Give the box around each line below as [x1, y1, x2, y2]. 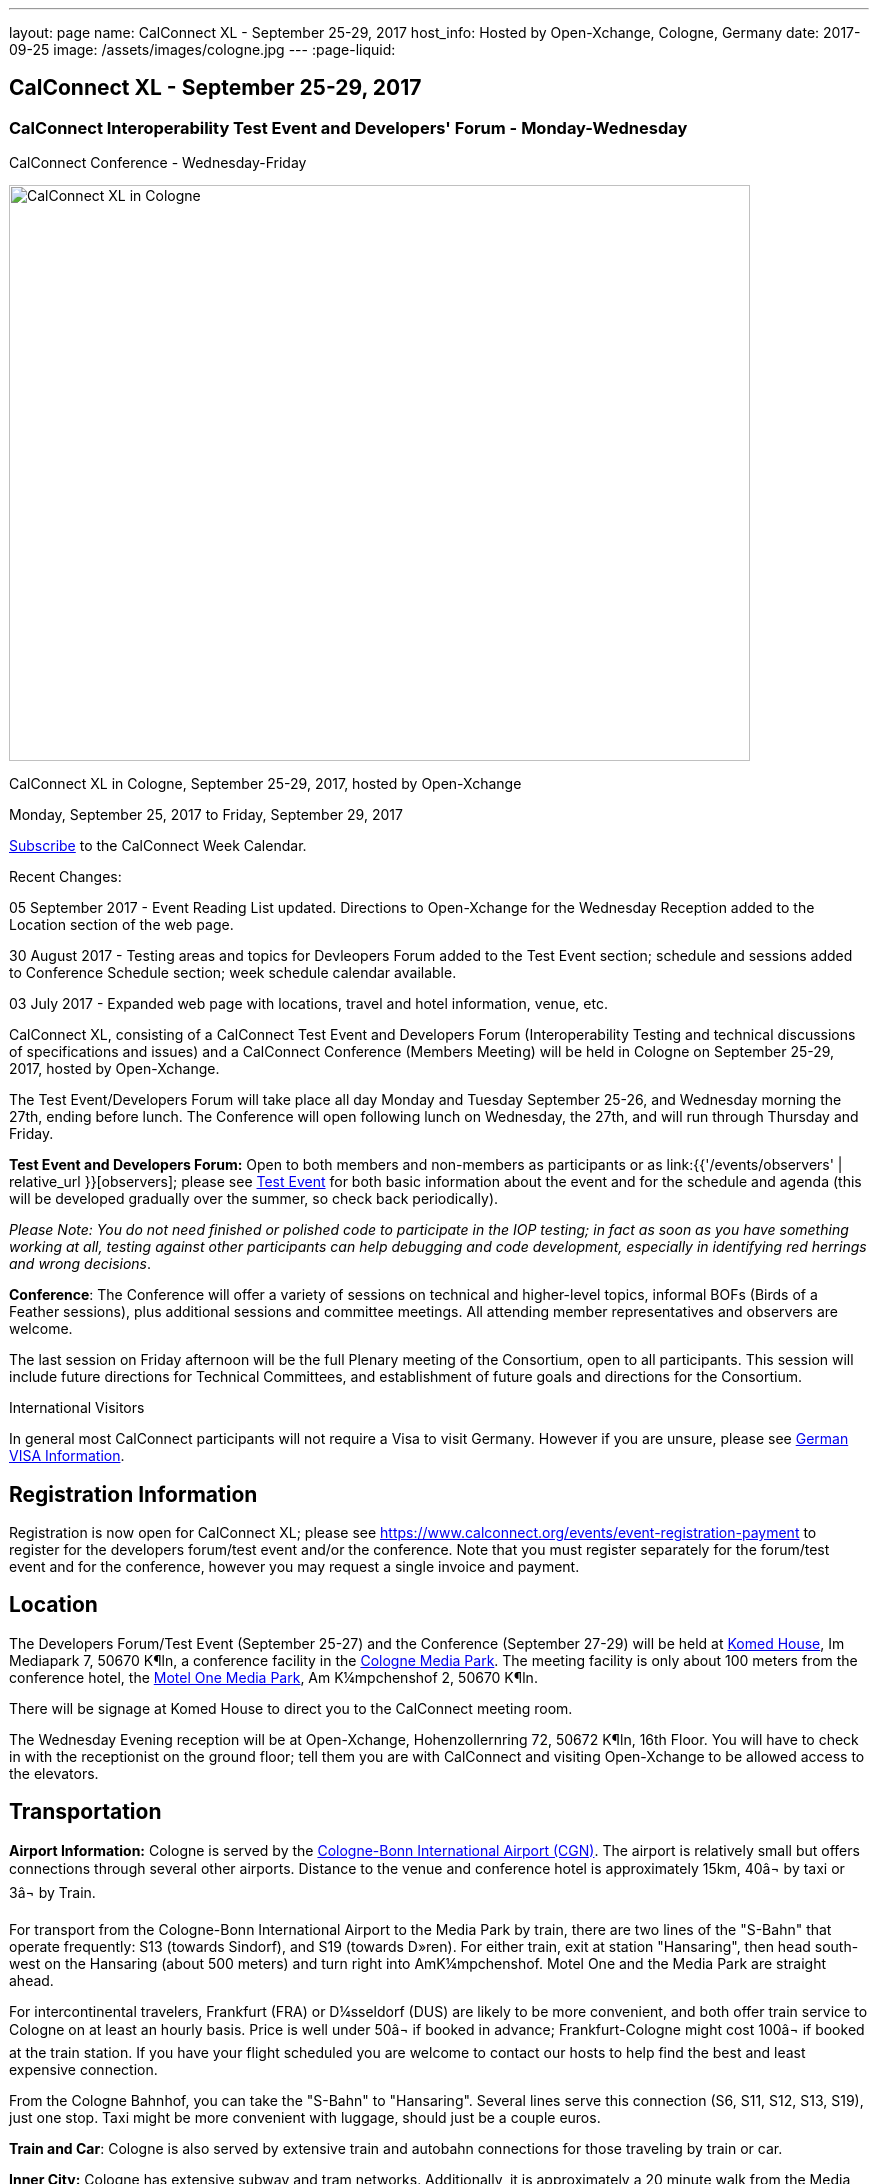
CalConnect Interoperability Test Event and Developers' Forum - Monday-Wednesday [9, 117, 688, 138]
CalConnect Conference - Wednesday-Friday [9, 154, 307, 172]
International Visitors [9, 1399, 145, 1417]
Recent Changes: [9, 868, 122, 886]
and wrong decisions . [9, 1255, 152, 1273]
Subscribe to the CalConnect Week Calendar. [9, 837, 307, 855]
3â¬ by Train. [9, 1883, 96, 1901]
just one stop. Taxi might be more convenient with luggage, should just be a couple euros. [9, 2108, 601, 2126]
